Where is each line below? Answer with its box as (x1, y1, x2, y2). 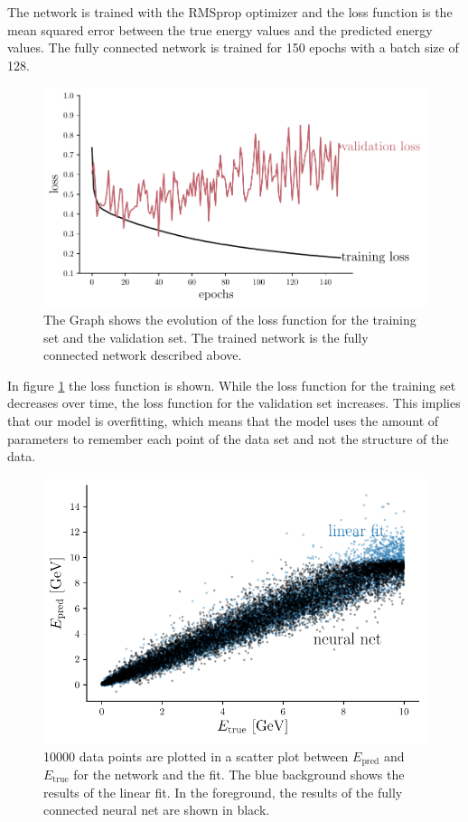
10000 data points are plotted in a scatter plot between (43, 746, 349, 765)
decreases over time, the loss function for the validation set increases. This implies (7, 393, 461, 412)
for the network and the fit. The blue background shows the (73, 764, 405, 783)
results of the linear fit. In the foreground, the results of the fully (43, 782, 403, 801)
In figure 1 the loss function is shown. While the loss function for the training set (7, 375, 456, 394)
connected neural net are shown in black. (43, 800, 270, 819)
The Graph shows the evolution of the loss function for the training (43, 309, 417, 328)
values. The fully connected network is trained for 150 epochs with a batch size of (7, 38, 459, 57)
